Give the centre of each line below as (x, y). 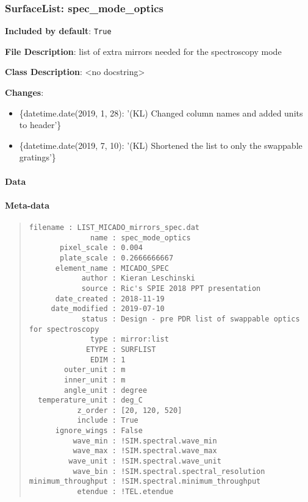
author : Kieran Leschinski (138, 278)
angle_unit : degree (106, 390)
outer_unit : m (95, 370)
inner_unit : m (95, 380)
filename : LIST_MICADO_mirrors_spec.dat (114, 228)
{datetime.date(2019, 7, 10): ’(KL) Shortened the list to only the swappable (161, 145)
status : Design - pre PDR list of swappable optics (191, 319)
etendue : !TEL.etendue (125, 492)
